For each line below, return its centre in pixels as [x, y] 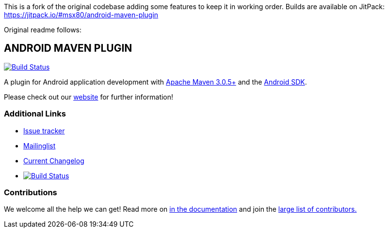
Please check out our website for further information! [89, 97]
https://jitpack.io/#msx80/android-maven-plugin [81, 15]
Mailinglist [40, 145]
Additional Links [35, 114]
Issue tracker [44, 130]
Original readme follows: [43, 30]
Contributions [31, 192]
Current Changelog [54, 160]
